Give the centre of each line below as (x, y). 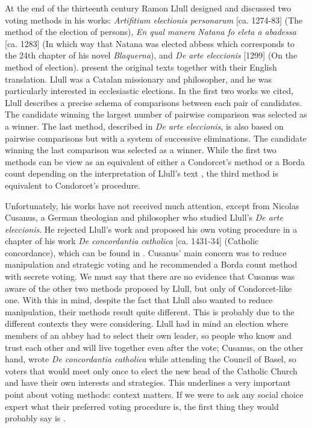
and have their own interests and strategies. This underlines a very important (148, 382)
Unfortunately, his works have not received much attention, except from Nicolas (152, 205)
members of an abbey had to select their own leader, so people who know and (148, 335)
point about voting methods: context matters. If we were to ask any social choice (154, 394)
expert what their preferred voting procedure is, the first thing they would (142, 406)
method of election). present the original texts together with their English (141, 67)
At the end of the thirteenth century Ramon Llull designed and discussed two (148, 8)
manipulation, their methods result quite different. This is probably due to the (150, 311)
